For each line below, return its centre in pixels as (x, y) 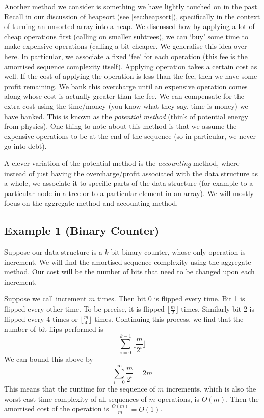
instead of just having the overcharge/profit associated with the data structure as (131, 173)
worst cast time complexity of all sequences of (75, 398)
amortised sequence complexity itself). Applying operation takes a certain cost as (131, 66)
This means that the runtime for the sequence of (80, 389)
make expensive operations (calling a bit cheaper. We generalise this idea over (126, 46)
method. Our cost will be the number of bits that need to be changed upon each (129, 272)
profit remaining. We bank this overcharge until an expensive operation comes (126, 86)
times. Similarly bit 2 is (218, 309)
